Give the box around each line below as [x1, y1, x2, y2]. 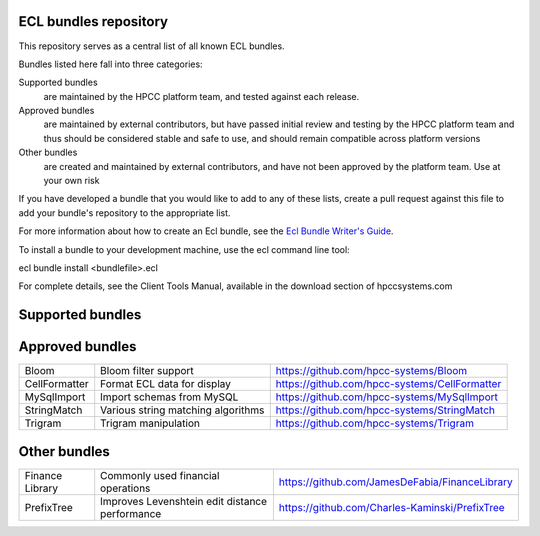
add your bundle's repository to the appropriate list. [18, 206, 231, 219]
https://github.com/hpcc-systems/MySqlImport [275, 390, 499, 404]
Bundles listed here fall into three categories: [18, 58, 204, 70]
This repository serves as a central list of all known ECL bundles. [18, 40, 285, 52]
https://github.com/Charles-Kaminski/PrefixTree [278, 500, 505, 514]
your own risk [43, 175, 100, 187]
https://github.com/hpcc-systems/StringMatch [275, 403, 495, 417]
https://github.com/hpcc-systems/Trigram [275, 416, 475, 430]
